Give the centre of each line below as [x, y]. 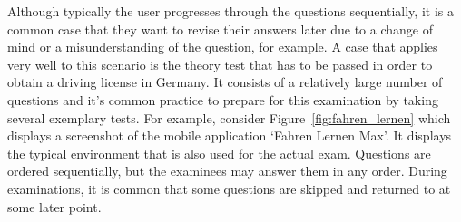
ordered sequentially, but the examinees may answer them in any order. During [227, 171]
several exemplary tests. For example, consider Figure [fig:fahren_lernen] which [229, 117]
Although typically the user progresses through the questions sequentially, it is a [230, 11]
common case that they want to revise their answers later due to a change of [220, 29]
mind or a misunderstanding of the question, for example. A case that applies [223, 47]
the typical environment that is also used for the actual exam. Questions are [219, 153]
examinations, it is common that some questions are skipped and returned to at [229, 188]
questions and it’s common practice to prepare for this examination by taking [223, 99]
